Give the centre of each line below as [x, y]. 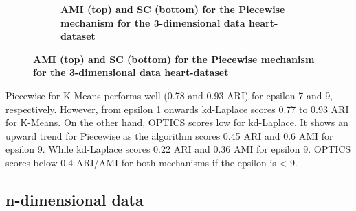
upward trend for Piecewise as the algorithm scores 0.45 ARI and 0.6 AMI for [169, 135]
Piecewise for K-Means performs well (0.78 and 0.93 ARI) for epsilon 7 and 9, [169, 95]
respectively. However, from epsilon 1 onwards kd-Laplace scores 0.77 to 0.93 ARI [177, 109]
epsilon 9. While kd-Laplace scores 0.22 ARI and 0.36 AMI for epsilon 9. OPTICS [178, 149]
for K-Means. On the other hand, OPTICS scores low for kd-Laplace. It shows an [177, 122]
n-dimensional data [75, 199]
